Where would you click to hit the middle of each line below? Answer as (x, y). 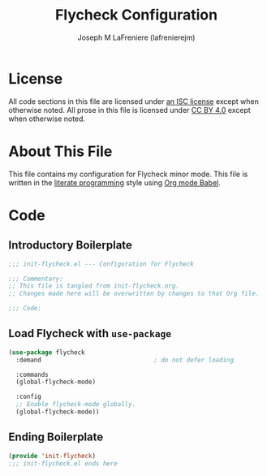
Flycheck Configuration (136, 15)
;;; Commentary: (36, 279)
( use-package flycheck (47, 352)
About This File (60, 151)
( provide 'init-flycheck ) (52, 456)
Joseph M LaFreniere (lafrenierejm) (136, 37)
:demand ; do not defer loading (125, 360)
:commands (32, 374)
